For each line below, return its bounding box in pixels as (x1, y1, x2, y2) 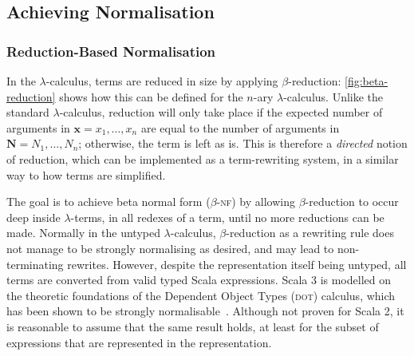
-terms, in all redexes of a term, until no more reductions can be (70, 208, 384, 225)
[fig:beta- (345, 73, 388, 89)
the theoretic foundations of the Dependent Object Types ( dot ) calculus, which (6, 287, 396, 303)
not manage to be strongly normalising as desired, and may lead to (6, 239, 334, 256)
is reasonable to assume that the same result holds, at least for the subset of (6, 318, 379, 334)
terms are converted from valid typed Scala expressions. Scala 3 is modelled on (6, 271, 391, 288)
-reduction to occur (305, 193, 399, 210)
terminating (6, 255, 64, 272)
